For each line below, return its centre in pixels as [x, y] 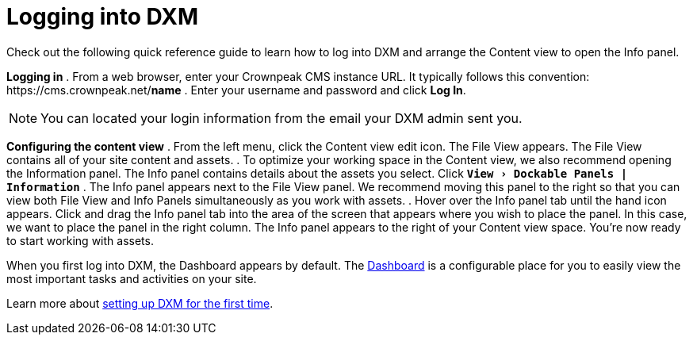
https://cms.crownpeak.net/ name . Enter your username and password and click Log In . [236, 90]
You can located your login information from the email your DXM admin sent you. [281, 118]
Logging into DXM [103, 17]
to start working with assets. [80, 240]
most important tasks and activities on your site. [132, 278]
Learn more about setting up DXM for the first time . [140, 303]
